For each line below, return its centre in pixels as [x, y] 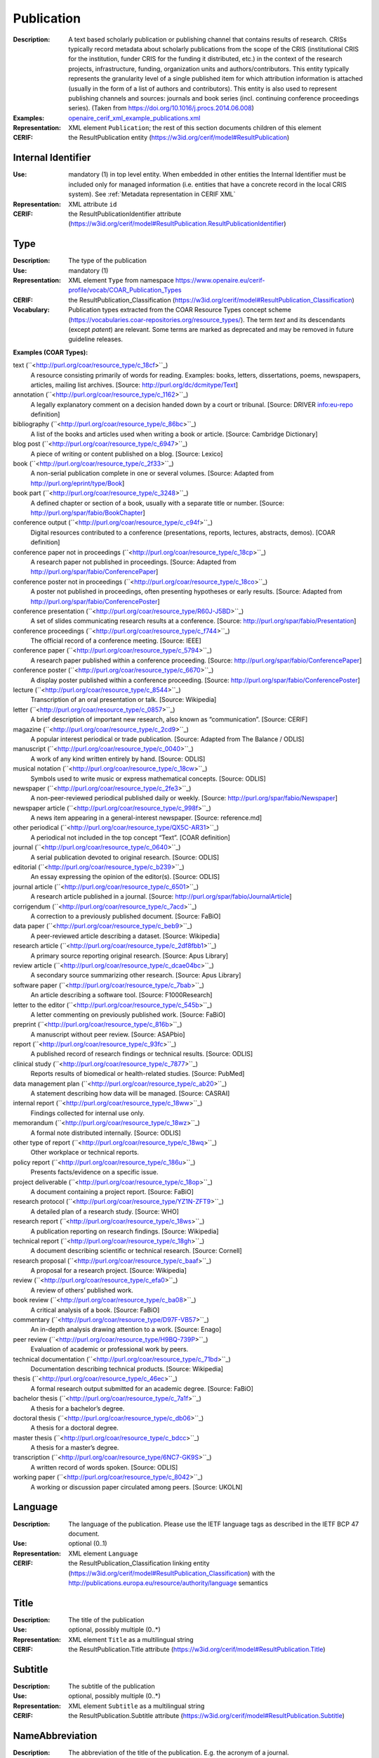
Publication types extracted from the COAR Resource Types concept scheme [180, 310]
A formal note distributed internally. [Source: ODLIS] [106, 1133]
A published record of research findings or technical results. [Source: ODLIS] [142, 1054]
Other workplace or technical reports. [85, 1153]
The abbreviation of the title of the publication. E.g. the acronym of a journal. [179, 1752]
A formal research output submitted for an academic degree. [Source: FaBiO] [142, 1388]
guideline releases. [95, 339]
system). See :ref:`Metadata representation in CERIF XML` [152, 194]
